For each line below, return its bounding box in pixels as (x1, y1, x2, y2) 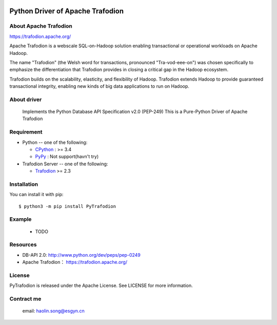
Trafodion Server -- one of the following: (22, 161, 108, 167)
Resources (9, 241, 37, 248)
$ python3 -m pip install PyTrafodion (18, 203, 116, 209)
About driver (9, 95, 42, 103)
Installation (9, 180, 38, 187)
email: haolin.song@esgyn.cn (22, 308, 85, 314)
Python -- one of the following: (22, 139, 88, 145)
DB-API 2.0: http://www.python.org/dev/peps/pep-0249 (22, 252, 141, 258)
